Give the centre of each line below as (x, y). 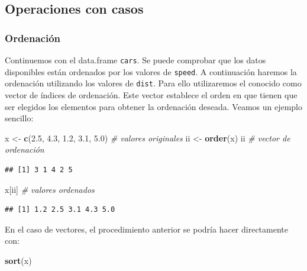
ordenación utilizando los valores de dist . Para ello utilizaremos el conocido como (153, 83)
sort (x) (18, 260)
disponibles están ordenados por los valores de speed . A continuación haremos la (151, 71)
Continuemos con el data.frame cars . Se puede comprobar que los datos (135, 60)
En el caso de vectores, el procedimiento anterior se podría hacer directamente (146, 229)
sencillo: (19, 118)
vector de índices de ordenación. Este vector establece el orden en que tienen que (151, 94)
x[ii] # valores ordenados (50, 189)
